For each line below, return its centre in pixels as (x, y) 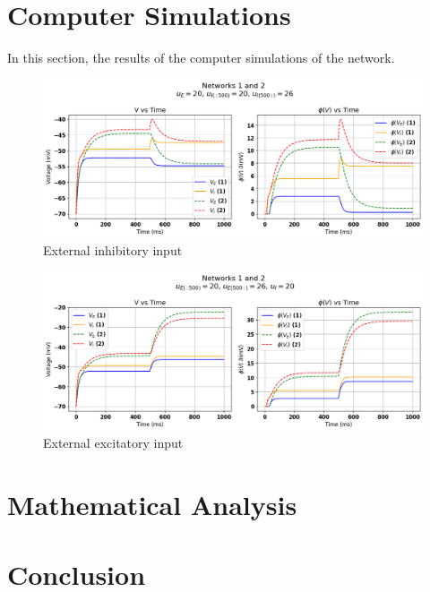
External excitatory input (113, 443)
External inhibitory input (113, 250)
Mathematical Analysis (152, 504)
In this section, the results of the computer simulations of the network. (201, 58)
